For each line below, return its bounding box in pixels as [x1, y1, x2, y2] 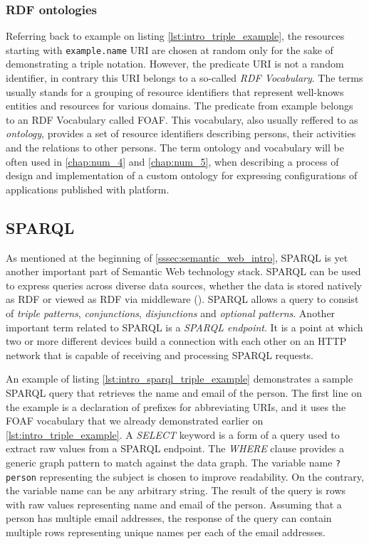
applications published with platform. [6, 181, 170, 196]
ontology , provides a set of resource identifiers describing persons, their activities [6, 126, 356, 141]
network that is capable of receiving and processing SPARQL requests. [6, 347, 314, 362]
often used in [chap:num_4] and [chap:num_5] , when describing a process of [6, 154, 339, 169]
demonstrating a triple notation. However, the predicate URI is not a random [6, 56, 344, 71]
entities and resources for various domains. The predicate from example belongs [6, 98, 353, 113]
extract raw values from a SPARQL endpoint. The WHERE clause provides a [6, 441, 344, 456]
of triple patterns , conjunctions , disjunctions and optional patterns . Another [6, 305, 336, 320]
